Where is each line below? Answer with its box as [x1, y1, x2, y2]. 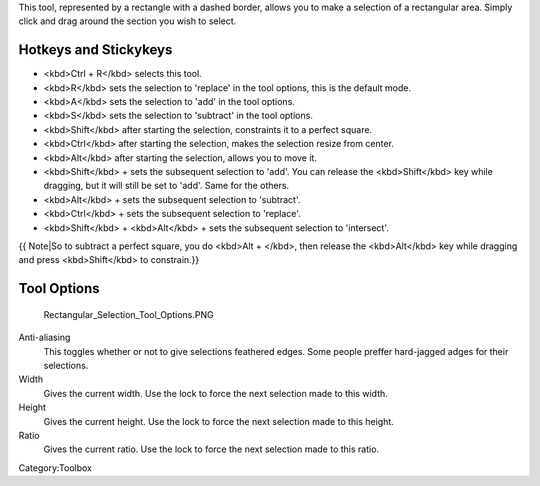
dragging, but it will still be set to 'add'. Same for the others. [43, 180, 290, 192]
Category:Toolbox [18, 461, 93, 474]
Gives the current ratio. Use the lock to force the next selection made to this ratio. [43, 443, 380, 455]
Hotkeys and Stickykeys [18, 41, 173, 59]
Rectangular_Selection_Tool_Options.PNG [43, 308, 214, 320]
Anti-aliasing [18, 331, 71, 344]
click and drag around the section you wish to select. [18, 15, 237, 27]
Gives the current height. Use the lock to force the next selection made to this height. [43, 415, 394, 427]
